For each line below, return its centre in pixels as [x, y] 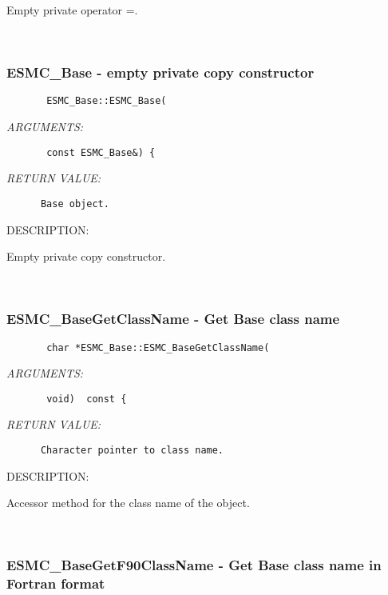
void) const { [87, 399]
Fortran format [56, 583]
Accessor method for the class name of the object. [128, 503]
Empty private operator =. [72, 10]
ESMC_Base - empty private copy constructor [160, 72]
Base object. [75, 204]
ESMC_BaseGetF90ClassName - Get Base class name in [194, 565]
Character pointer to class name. [132, 451]
